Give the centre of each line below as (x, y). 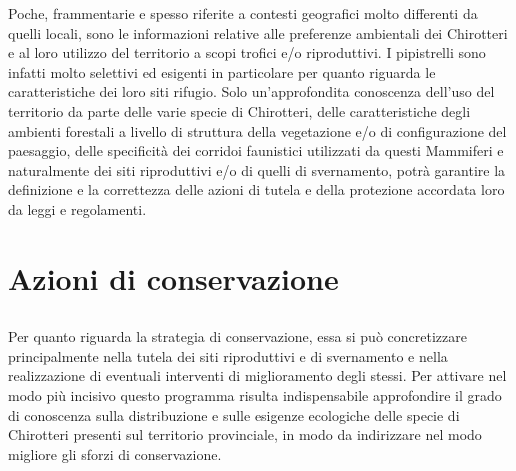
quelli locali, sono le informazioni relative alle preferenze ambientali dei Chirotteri (258, 32)
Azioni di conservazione (173, 277)
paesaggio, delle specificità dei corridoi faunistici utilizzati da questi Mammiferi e (256, 150)
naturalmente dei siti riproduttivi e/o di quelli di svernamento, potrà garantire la (257, 169)
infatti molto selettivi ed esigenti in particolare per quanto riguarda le (222, 71)
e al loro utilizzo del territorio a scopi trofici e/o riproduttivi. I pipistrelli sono (247, 52)
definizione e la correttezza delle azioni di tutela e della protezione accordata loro (256, 189)
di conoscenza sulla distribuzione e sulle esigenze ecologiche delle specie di (234, 414)
